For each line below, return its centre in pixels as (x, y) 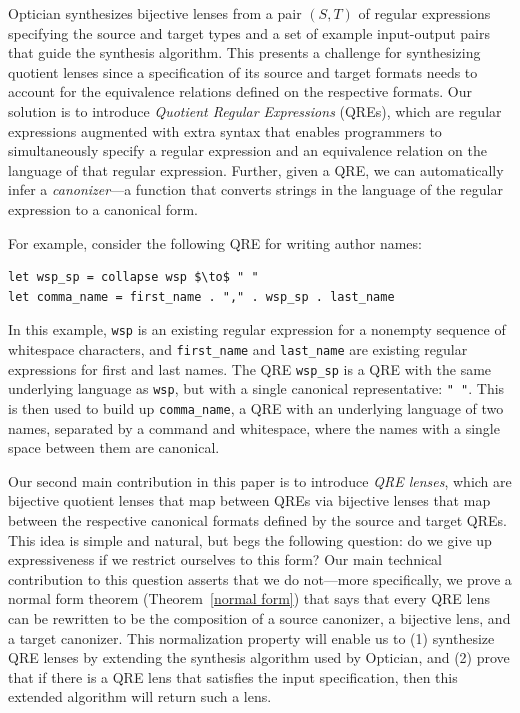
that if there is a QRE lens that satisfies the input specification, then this (233, 676)
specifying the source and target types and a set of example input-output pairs (249, 32)
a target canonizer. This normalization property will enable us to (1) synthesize (251, 637)
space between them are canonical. (114, 447)
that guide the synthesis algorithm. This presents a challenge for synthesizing (244, 52)
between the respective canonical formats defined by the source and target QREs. (257, 519)
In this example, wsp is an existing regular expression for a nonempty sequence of (257, 329)
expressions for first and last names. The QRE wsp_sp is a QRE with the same (250, 368)
